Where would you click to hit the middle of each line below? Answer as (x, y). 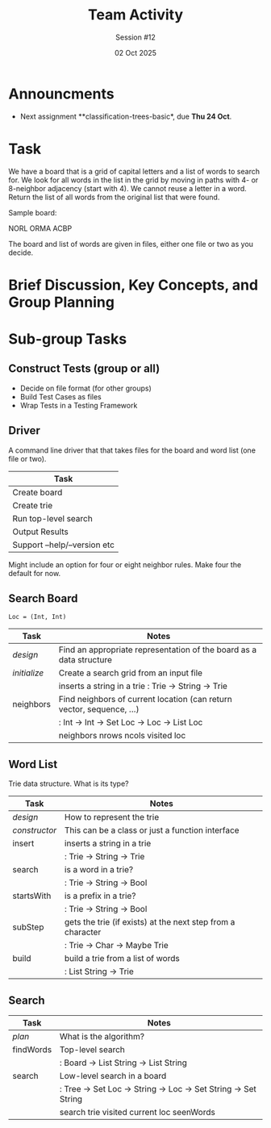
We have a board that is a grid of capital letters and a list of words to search (134, 171)
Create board (38, 492)
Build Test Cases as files (61, 396)
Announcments (61, 94)
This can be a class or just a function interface (152, 830)
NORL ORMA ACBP (40, 228)
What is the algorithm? (102, 1037)
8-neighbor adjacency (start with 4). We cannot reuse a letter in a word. (128, 188)
